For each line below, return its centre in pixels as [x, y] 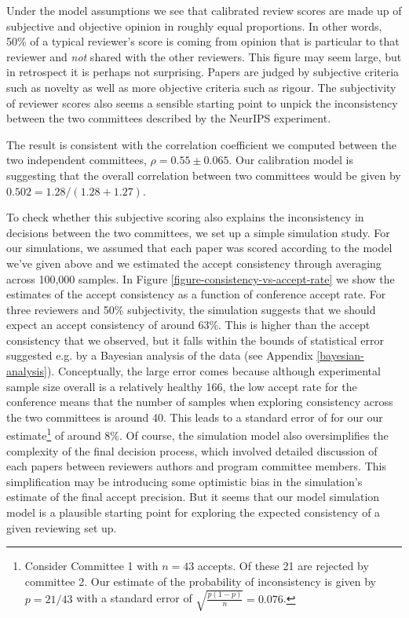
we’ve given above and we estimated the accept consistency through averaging [194, 263]
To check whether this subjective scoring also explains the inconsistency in [185, 217]
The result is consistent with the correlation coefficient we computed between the [201, 144]
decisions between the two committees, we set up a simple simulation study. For [198, 232]
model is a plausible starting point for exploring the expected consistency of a [194, 512]
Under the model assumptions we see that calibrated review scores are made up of [204, 10]
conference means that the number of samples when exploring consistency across [200, 402]
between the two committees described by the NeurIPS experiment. [169, 118]
